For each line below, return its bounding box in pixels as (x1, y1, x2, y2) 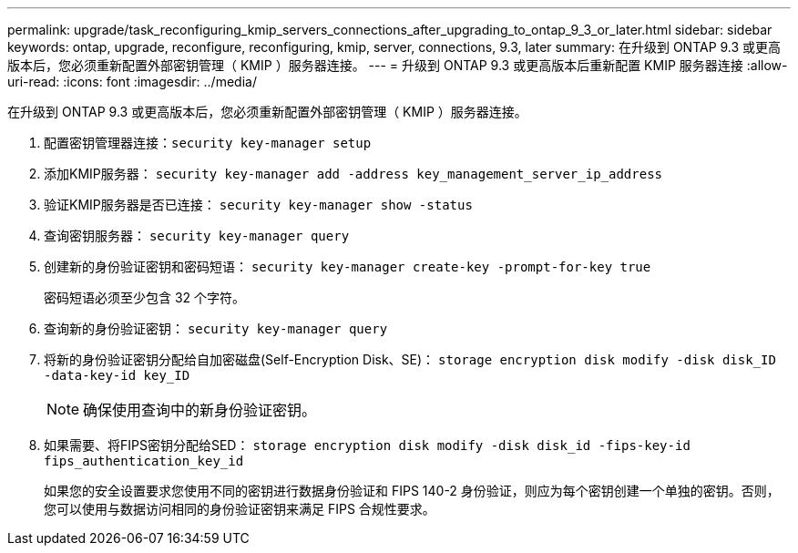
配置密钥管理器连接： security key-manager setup (44, 135, 372, 150)
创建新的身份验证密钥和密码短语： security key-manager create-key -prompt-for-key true (44, 259, 651, 274)
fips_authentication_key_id (44, 454, 244, 468)
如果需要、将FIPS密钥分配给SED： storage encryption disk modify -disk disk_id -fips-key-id (44, 437, 691, 453)
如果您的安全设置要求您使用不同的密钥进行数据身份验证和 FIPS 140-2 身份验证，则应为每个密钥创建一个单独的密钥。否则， (44, 483, 780, 498)
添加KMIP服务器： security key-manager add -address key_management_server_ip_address (44, 166, 662, 181)
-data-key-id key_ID (44, 368, 190, 383)
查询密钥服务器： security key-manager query (44, 228, 350, 243)
